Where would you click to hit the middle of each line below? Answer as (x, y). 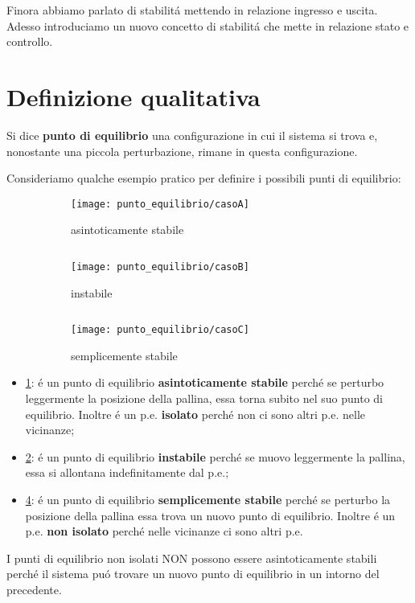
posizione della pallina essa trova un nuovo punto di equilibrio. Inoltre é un (210, 515)
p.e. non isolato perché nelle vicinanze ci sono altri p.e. (164, 531)
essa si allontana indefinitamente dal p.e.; (127, 472)
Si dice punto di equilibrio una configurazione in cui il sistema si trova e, (192, 135)
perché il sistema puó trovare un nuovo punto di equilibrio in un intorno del (193, 574)
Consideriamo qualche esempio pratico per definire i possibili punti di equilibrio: (204, 178)
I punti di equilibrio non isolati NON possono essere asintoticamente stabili (192, 558)
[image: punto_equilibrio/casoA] (160, 204)
